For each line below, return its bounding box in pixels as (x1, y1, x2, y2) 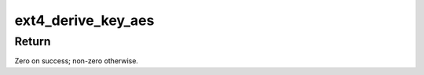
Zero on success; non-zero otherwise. (14, 56, 139, 66)
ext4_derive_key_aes (14, 12, 155, 29)
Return (14, 34, 51, 48)
